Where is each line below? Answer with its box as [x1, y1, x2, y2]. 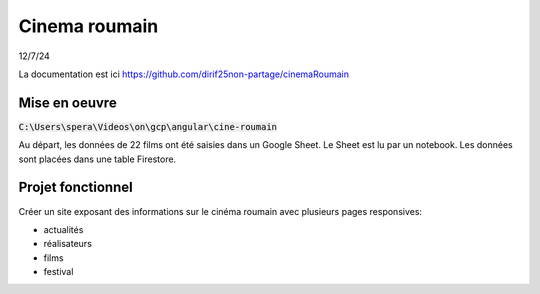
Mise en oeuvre [18, 94, 117, 111]
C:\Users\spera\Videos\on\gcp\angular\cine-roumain [18, 121, 278, 132]
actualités [43, 223, 84, 235]
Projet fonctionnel [18, 179, 134, 196]
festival [43, 266, 74, 278]
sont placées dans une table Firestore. [18, 153, 177, 165]
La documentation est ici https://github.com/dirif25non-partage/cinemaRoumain [18, 68, 350, 80]
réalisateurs [43, 238, 92, 250]
